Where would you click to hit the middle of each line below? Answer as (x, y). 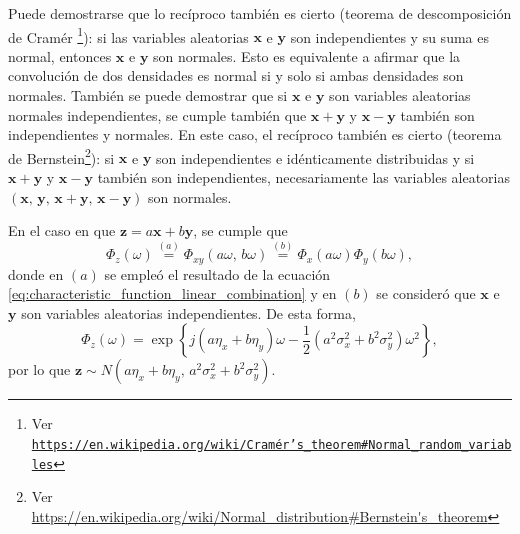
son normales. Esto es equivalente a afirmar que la (307, 55)
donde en (36, 273)
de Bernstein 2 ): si (61, 156)
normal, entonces (60, 55)
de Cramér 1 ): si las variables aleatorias (128, 35)
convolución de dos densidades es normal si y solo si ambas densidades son (236, 75)
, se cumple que (240, 230)
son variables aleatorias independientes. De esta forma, (188, 312)
